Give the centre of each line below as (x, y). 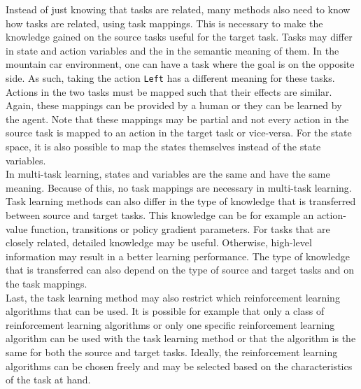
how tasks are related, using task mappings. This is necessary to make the (164, 23)
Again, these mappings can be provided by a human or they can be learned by (174, 105)
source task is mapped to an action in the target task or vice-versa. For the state (179, 133)
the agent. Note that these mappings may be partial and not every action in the (177, 119)
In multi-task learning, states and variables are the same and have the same (168, 174)
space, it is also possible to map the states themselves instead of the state (163, 146)
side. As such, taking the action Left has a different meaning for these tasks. (170, 77)
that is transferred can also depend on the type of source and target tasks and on (180, 270)
